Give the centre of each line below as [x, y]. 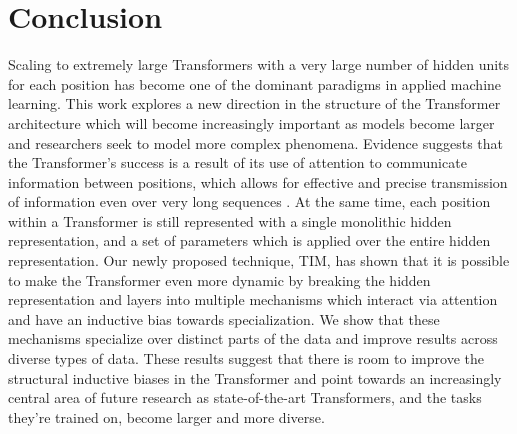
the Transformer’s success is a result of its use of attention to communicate [237, 162]
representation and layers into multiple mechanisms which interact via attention [253, 299]
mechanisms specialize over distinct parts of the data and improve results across [253, 338]
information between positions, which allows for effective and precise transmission [258, 181]
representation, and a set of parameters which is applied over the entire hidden [249, 240]
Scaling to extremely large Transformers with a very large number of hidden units [259, 64]
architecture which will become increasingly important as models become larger [251, 122]
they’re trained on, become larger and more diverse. [166, 416]
